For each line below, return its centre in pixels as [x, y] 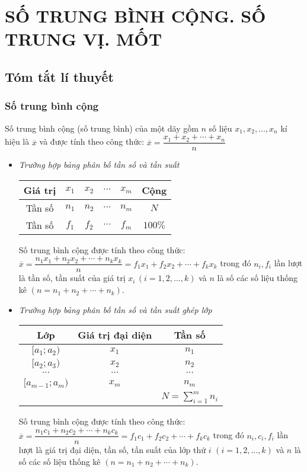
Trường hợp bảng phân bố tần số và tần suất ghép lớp [115, 309]
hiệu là [17, 141]
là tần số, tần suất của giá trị [72, 278]
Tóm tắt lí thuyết [59, 76]
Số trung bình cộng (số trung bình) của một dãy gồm [102, 128]
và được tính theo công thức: [92, 141]
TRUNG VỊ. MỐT [84, 39]
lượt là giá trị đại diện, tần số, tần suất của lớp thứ [112, 450]
